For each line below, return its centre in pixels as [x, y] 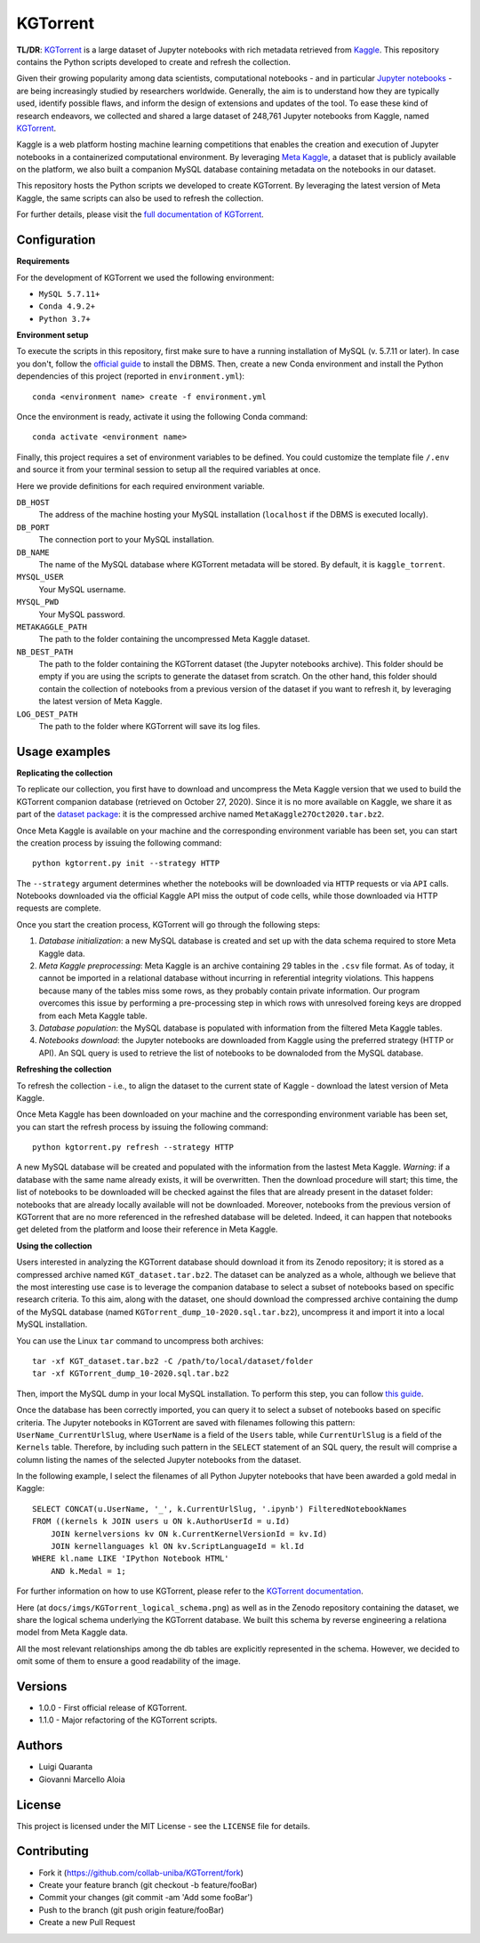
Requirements [43, 261]
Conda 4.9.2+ [67, 306]
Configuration [56, 240]
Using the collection [54, 1246]
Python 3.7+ [64, 319]
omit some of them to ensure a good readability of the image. [128, 1661]
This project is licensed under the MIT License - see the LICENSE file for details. [163, 1826]
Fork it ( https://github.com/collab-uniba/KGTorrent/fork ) [141, 1873]
